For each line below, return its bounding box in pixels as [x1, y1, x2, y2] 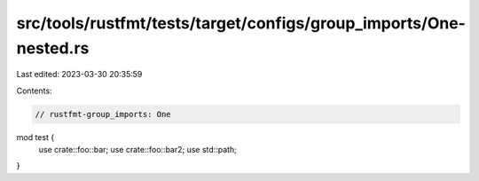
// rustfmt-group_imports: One [35, 109, 172, 119]
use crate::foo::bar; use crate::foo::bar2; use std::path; [38, 145, 237, 155]
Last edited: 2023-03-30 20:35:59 [16, 69, 143, 80]
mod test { [16, 131, 55, 142]
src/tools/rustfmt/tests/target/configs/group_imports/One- [16, 13, 466, 33]
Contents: [16, 85, 52, 96]
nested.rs [16, 38, 90, 58]
